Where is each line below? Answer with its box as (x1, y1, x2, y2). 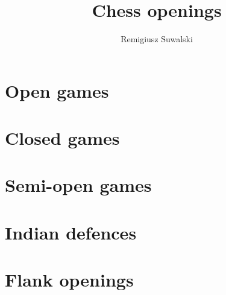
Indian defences (5, 220, 137, 244)
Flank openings (5, 267, 134, 292)
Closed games (5, 125, 120, 150)
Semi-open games (5, 173, 152, 197)
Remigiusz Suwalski (121, 33, 193, 45)
